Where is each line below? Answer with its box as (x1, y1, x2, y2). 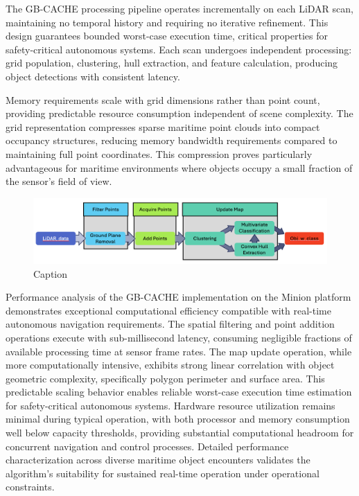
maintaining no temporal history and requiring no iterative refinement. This (6, 15, 329, 29)
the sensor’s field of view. (6, 174, 112, 188)
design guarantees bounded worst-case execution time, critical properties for (6, 28, 328, 43)
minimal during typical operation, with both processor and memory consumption (6, 411, 350, 426)
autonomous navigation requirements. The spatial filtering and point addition (6, 317, 335, 331)
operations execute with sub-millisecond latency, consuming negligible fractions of (6, 330, 352, 344)
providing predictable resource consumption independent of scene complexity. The (6, 106, 353, 121)
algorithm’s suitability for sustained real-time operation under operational (6, 466, 319, 480)
